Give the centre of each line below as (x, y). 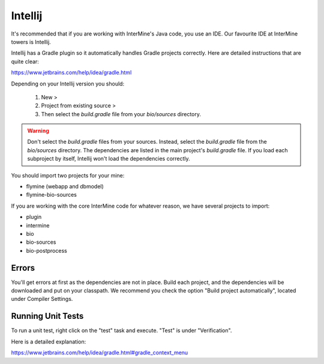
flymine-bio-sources (52, 195)
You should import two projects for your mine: (68, 175)
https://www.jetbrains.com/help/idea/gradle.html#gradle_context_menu (100, 353)
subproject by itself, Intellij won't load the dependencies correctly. (109, 159)
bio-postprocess (46, 250)
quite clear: (25, 61)
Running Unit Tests (47, 316)
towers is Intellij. (31, 42)
